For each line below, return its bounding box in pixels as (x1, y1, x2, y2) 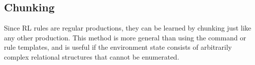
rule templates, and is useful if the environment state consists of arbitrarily (4, 42, 232, 52)
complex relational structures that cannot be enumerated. (4, 51, 180, 62)
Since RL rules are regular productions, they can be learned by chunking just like (4, 23, 252, 33)
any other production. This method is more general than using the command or (4, 32, 247, 42)
